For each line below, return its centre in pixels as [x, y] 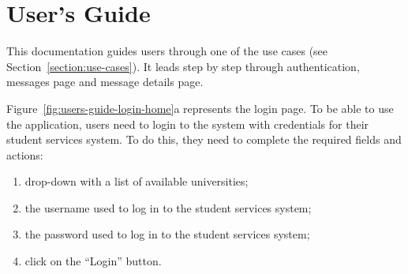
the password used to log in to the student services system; [167, 234]
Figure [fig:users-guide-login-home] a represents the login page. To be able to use [200, 108]
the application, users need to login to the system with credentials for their [188, 124]
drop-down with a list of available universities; [137, 181]
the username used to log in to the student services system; [168, 207]
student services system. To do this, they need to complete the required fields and [204, 139]
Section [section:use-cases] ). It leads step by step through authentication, [183, 66]
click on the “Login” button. [93, 261]
